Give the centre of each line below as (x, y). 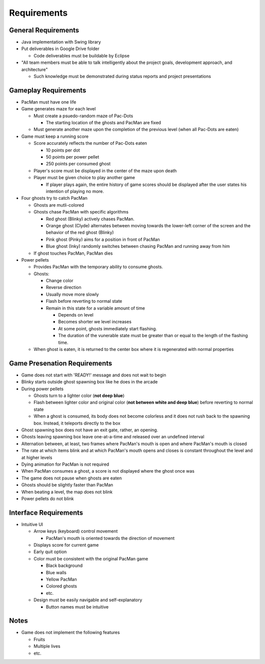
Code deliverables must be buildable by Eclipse (81, 55)
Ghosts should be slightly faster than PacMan (67, 485)
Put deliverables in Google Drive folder (60, 49)
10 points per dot (63, 150)
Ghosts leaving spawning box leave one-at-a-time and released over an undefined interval (113, 437)
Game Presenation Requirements (61, 363)
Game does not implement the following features (71, 633)
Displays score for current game (66, 545)
